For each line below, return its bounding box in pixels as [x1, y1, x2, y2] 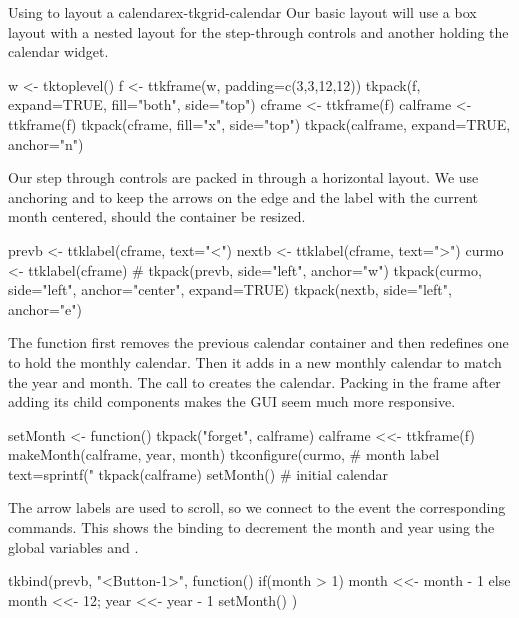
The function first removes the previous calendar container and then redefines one [8, 332, 509, 353]
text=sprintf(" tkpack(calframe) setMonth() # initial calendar [8, 463, 389, 484]
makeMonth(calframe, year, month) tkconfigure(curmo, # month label [8, 444, 440, 465]
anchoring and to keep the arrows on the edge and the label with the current [8, 186, 479, 207]
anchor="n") [8, 133, 84, 154]
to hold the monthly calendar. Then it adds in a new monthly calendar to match [8, 351, 502, 372]
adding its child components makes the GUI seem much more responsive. [8, 391, 456, 412]
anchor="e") [8, 298, 82, 319]
